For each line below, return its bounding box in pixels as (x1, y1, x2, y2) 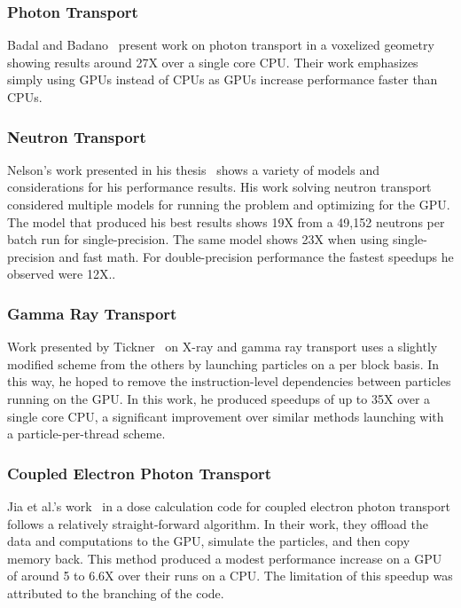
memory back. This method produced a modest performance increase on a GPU (7, 549, 442, 567)
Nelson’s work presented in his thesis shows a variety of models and (7, 160, 379, 178)
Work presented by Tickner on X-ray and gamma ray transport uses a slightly (7, 337, 438, 356)
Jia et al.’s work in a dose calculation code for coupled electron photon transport (7, 496, 450, 515)
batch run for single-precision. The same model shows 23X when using (7, 230, 389, 249)
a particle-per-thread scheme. (7, 424, 166, 443)
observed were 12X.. (7, 265, 116, 283)
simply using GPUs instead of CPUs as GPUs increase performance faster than (7, 70, 438, 89)
